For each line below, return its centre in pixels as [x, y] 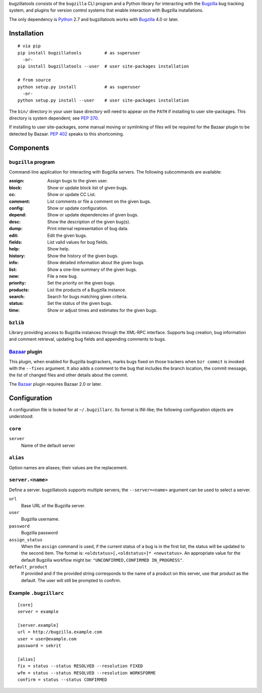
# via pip [29, 46]
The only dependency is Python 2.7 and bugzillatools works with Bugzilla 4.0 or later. [94, 19]
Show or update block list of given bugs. [88, 188]
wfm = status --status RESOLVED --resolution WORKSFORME [87, 673]
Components [29, 148]
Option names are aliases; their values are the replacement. [68, 467]
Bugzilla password [40, 533]
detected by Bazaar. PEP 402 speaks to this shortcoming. [66, 134]
